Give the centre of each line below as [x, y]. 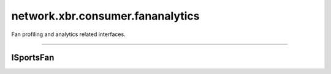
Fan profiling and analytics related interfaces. [68, 34]
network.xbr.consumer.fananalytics [105, 16]
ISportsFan [33, 58]
